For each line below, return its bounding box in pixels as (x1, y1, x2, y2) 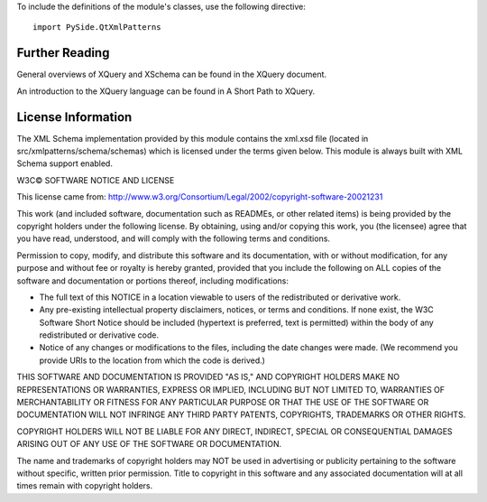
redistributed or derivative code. (39, 330, 160, 340)
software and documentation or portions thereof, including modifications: (16, 275, 289, 286)
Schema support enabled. (16, 158, 113, 169)
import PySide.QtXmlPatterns (32, 23, 161, 33)
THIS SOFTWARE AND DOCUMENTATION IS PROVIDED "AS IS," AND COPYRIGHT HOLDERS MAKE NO (16, 371, 400, 383)
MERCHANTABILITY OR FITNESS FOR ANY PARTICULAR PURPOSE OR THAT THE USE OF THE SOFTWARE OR (16, 397, 429, 408)
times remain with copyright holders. (16, 480, 153, 491)
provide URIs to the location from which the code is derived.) (39, 355, 266, 366)
